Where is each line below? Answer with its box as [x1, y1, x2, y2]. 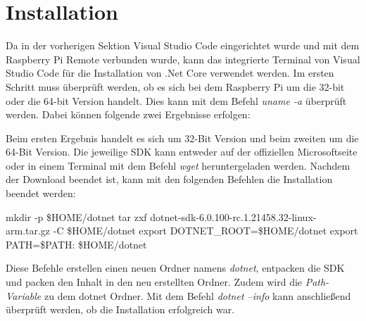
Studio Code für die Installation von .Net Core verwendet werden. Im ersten [6, 65, 334, 80]
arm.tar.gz [6, 223, 51, 238]
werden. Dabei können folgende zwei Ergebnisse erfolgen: [6, 107, 251, 122]
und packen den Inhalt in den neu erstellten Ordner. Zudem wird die [6, 275, 303, 289]
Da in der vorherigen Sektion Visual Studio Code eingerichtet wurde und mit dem [6, 38, 360, 53]
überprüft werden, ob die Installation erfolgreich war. [6, 302, 235, 317]
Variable [6, 288, 42, 303]
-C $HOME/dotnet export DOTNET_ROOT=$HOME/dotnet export [53, 223, 358, 238]
